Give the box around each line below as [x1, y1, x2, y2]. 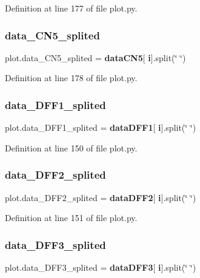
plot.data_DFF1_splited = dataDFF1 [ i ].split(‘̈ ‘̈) [5, 121, 196, 134]
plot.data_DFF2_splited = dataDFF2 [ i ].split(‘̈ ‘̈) [5, 191, 196, 204]
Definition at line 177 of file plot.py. [5, 2, 138, 14]
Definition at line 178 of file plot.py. [5, 71, 138, 84]
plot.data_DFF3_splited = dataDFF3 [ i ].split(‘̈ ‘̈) [5, 261, 196, 274]
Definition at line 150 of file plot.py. [5, 141, 138, 154]
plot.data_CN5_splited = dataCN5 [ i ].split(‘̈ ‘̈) [5, 51, 186, 64]
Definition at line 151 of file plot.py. [5, 211, 138, 224]
